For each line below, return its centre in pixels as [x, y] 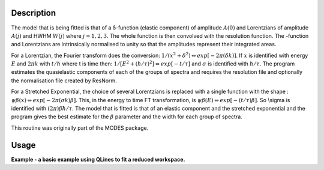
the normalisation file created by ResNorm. [64, 80]
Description [34, 13]
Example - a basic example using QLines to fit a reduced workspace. [98, 159]
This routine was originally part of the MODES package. [80, 128]
